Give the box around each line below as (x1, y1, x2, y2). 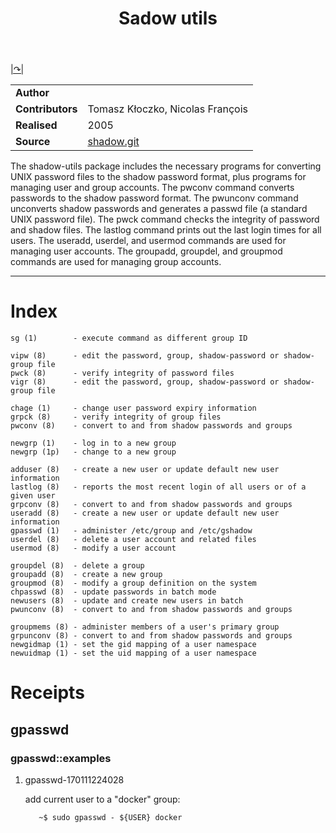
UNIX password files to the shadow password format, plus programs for (10, 171, 307, 183)
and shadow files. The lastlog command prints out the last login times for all (10, 224, 322, 236)
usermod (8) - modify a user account (10, 543, 177, 554)
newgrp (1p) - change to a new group (10, 447, 177, 457)
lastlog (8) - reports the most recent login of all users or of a (10, 482, 307, 492)
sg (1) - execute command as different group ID (10, 333, 248, 344)
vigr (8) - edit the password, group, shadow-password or (10, 377, 280, 387)
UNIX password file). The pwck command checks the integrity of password (10, 213, 320, 226)
